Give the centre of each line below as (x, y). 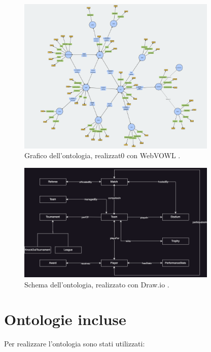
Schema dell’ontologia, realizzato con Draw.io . (97, 284)
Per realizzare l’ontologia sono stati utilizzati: (75, 344)
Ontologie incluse (65, 319)
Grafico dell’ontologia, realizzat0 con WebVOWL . (102, 155)
